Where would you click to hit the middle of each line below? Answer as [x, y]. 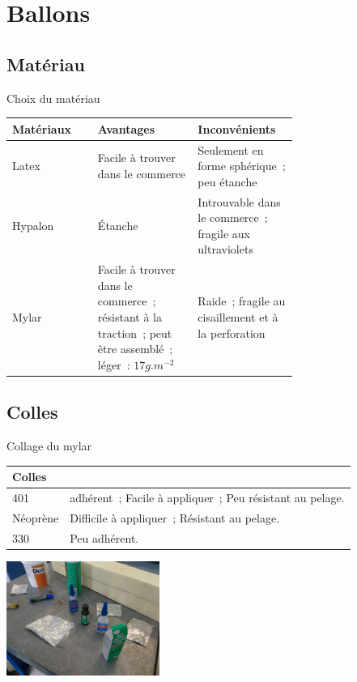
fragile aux [224, 233]
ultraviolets [225, 249]
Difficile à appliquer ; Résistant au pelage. [175, 517]
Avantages [126, 128]
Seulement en [231, 149]
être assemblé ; [135, 349]
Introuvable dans [239, 201]
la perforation [232, 332]
